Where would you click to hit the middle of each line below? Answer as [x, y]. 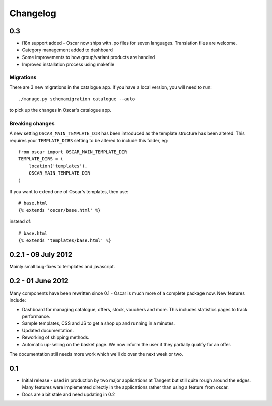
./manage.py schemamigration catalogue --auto [77, 99]
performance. [36, 316]
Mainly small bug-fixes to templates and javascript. [62, 266]
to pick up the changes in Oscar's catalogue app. [60, 110]
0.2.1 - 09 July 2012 [41, 254]
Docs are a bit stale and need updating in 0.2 [69, 394]
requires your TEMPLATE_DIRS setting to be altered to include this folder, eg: [89, 140]
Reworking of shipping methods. [56, 337]
